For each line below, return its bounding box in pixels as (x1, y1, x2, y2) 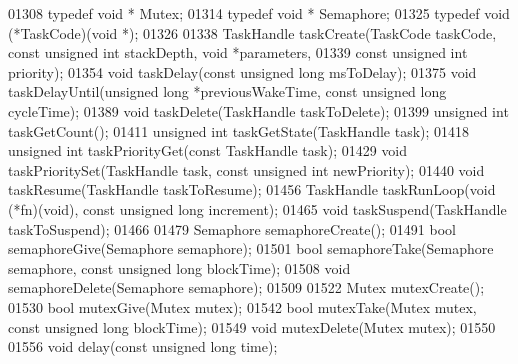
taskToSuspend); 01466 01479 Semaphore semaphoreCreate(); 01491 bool (8, 218, 456, 239)
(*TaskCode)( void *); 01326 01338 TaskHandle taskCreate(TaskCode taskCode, (8, 22, 497, 43)
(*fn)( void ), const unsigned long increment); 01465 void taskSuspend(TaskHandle (8, 198, 507, 219)
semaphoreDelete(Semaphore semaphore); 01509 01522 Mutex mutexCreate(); (8, 277, 485, 298)
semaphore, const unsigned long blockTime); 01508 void (8, 257, 351, 278)
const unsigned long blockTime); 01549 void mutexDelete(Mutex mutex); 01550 (8, 316, 496, 337)
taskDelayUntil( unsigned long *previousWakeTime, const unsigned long (8, 81, 447, 102)
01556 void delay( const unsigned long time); (8, 336, 278, 357)
